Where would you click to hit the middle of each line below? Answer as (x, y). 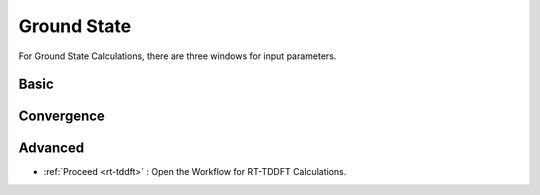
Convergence (61, 116)
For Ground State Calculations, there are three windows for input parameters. (177, 56)
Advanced (51, 148)
